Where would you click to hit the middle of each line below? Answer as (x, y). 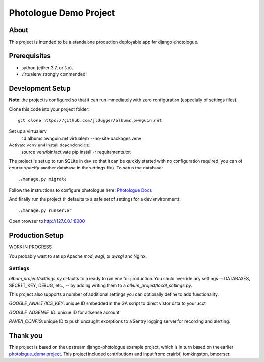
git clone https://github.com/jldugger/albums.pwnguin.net (90, 121)
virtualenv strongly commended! (54, 74)
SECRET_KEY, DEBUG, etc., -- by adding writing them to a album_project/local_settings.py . (101, 285)
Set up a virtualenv (28, 131)
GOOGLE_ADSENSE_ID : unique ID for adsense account (64, 312)
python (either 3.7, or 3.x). (47, 67)
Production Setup (36, 235)
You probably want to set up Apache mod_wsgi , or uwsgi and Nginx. (78, 256)
